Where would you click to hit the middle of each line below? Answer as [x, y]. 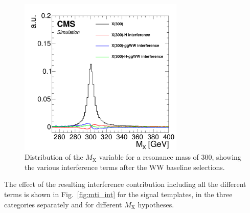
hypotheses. [156, 204]
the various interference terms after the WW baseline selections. [125, 167]
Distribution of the [54, 157]
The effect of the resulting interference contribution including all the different [125, 184]
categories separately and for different [63, 204]
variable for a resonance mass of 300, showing [170, 157]
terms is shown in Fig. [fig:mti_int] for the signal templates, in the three [118, 194]
